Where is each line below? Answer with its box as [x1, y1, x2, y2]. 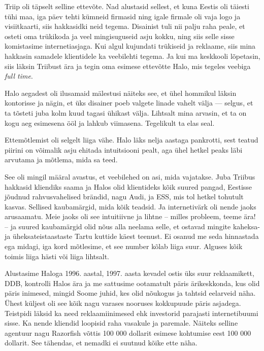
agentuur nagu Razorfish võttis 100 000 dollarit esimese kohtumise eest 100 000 [5, 327, 251, 338]
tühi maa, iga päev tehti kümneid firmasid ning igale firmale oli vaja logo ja [5, 11, 241, 21]
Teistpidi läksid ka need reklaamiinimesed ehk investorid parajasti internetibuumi [5, 307, 258, 318]
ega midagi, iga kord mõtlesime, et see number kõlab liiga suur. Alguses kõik [5, 241, 243, 252]
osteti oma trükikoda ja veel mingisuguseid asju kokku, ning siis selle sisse [5, 30, 235, 41]
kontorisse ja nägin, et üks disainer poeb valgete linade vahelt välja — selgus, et [5, 97, 253, 108]
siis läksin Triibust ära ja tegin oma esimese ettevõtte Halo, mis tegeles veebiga [5, 60, 251, 71]
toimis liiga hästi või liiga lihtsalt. [5, 251, 109, 261]
